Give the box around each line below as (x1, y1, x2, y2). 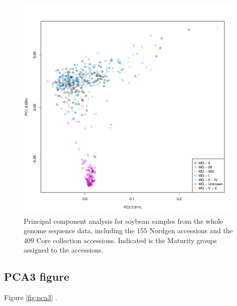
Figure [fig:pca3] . (4, 292, 57, 303)
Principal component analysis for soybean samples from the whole (24, 215, 223, 226)
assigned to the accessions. (24, 245, 104, 255)
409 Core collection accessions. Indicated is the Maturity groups (24, 235, 217, 245)
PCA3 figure (4, 269, 70, 284)
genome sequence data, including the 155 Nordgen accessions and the (24, 225, 233, 236)
